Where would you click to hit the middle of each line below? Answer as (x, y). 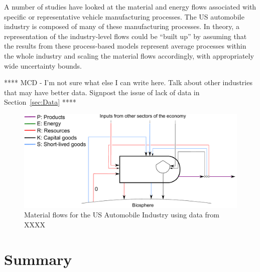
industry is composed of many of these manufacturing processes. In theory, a (122, 26)
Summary (38, 259)
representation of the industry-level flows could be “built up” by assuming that (125, 36)
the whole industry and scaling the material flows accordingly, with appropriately (129, 55)
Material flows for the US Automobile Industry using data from (122, 215)
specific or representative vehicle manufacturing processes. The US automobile (124, 16)
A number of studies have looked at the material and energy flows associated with (130, 7)
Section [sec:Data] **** (40, 102)
